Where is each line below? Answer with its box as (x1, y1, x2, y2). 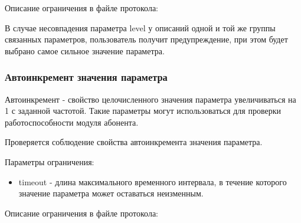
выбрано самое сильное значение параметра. (5, 44, 165, 57)
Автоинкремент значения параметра (5, 70, 168, 84)
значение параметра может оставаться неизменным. (18, 187, 204, 199)
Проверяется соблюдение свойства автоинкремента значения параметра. (5, 136, 263, 148)
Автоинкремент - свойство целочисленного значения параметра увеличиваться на (5, 93, 296, 105)
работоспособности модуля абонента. (5, 116, 139, 128)
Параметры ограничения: (5, 155, 94, 168)
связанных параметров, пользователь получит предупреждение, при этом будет (5, 33, 288, 45)
